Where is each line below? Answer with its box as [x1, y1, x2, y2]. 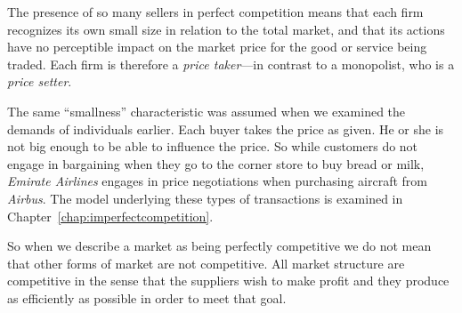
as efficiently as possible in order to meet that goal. [7, 288, 287, 307]
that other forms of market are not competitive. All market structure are [7, 253, 405, 272]
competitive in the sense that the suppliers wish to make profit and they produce [7, 271, 450, 290]
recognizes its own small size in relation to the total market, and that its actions [7, 20, 445, 38]
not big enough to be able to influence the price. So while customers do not [7, 137, 418, 156]
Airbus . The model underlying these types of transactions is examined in [7, 189, 403, 207]
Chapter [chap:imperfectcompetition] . [7, 206, 214, 225]
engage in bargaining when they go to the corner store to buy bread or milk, [7, 154, 425, 173]
